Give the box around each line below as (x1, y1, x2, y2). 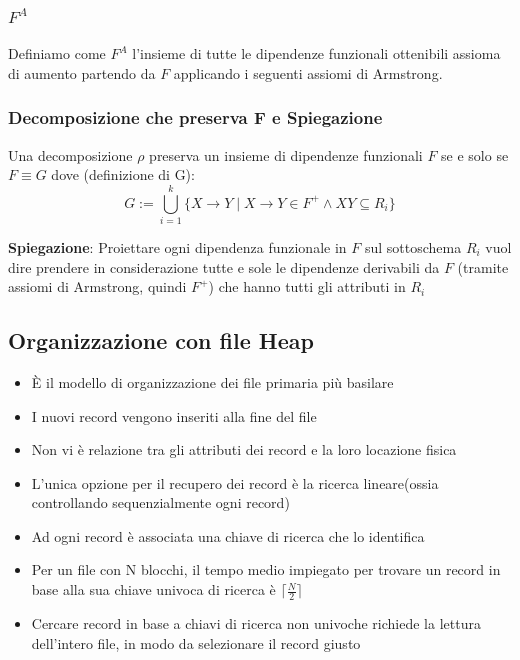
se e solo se (441, 144, 509, 165)
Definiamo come (8, 43, 106, 64)
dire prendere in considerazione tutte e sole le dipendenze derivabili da (8, 256, 440, 277)
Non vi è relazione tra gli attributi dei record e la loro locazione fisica (31, 439, 457, 460)
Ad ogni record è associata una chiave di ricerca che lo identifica (31, 525, 425, 546)
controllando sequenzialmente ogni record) (31, 492, 290, 513)
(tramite (457, 256, 509, 277)
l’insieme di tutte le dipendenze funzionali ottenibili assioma (132, 43, 501, 64)
